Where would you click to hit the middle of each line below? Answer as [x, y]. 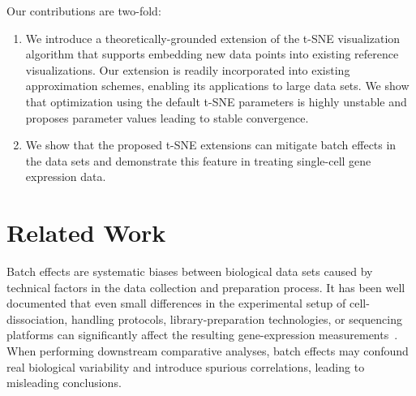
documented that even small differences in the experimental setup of [176, 303]
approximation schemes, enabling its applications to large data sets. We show [217, 86]
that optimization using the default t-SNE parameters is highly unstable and [216, 101]
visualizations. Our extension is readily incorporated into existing [188, 69]
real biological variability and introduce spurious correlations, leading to [186, 366]
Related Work [86, 232]
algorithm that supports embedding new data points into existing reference [212, 54]
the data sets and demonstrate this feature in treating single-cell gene [198, 160]
